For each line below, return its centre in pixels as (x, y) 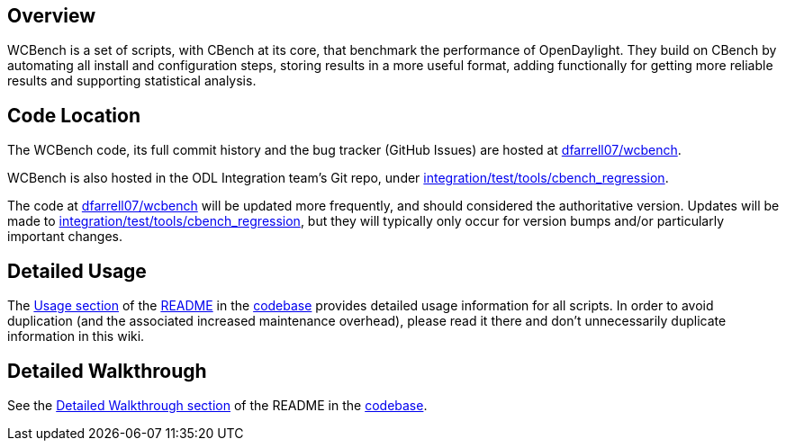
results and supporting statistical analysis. (132, 81)
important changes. (65, 237)
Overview (52, 16)
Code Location (74, 115)
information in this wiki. (76, 336)
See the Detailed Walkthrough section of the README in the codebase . (217, 405)
